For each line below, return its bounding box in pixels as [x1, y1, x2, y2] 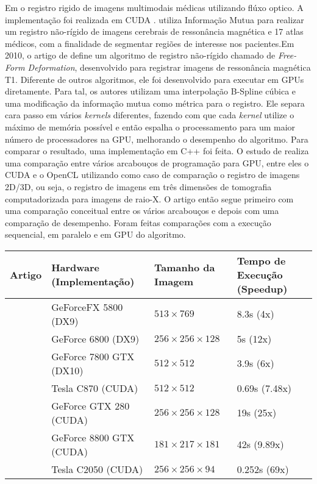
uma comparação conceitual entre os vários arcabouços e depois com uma [5, 204, 279, 217]
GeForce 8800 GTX [51, 430, 135, 444]
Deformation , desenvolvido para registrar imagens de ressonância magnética [27, 60, 311, 73]
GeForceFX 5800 [51, 299, 123, 314]
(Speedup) [237, 281, 288, 296]
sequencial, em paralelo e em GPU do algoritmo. [5, 228, 186, 241]
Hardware [51, 260, 100, 275]
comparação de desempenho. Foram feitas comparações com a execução [5, 216, 271, 229]
